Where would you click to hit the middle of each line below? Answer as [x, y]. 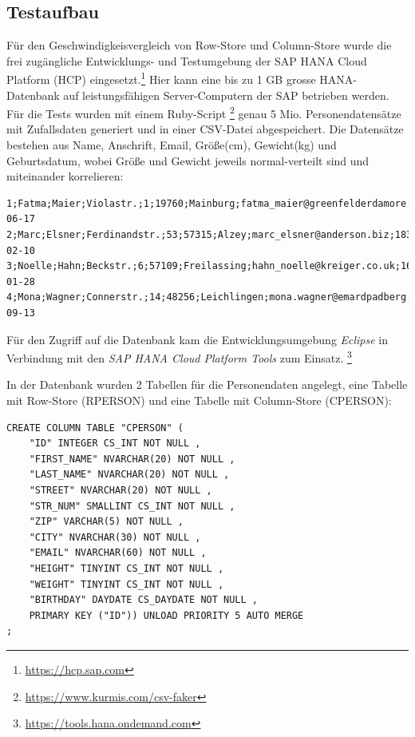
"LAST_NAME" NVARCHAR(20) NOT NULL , [129, 475]
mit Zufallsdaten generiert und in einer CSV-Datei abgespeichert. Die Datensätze [205, 129]
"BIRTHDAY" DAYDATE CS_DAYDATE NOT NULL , [143, 600]
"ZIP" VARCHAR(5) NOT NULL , [106, 522]
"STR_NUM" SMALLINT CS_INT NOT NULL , [132, 506]
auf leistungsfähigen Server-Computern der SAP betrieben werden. [226, 95]
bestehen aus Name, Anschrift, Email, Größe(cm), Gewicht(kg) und [172, 145]
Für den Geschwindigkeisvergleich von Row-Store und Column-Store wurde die [199, 45]
